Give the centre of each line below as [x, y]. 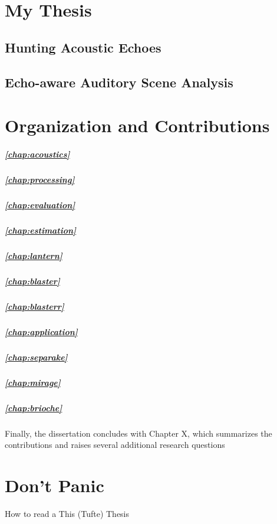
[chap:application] [41, 331]
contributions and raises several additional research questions [115, 445]
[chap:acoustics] [37, 154]
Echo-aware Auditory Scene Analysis [119, 82]
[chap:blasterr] [34, 306]
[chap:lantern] [34, 255]
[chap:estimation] [41, 230]
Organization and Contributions [137, 125]
